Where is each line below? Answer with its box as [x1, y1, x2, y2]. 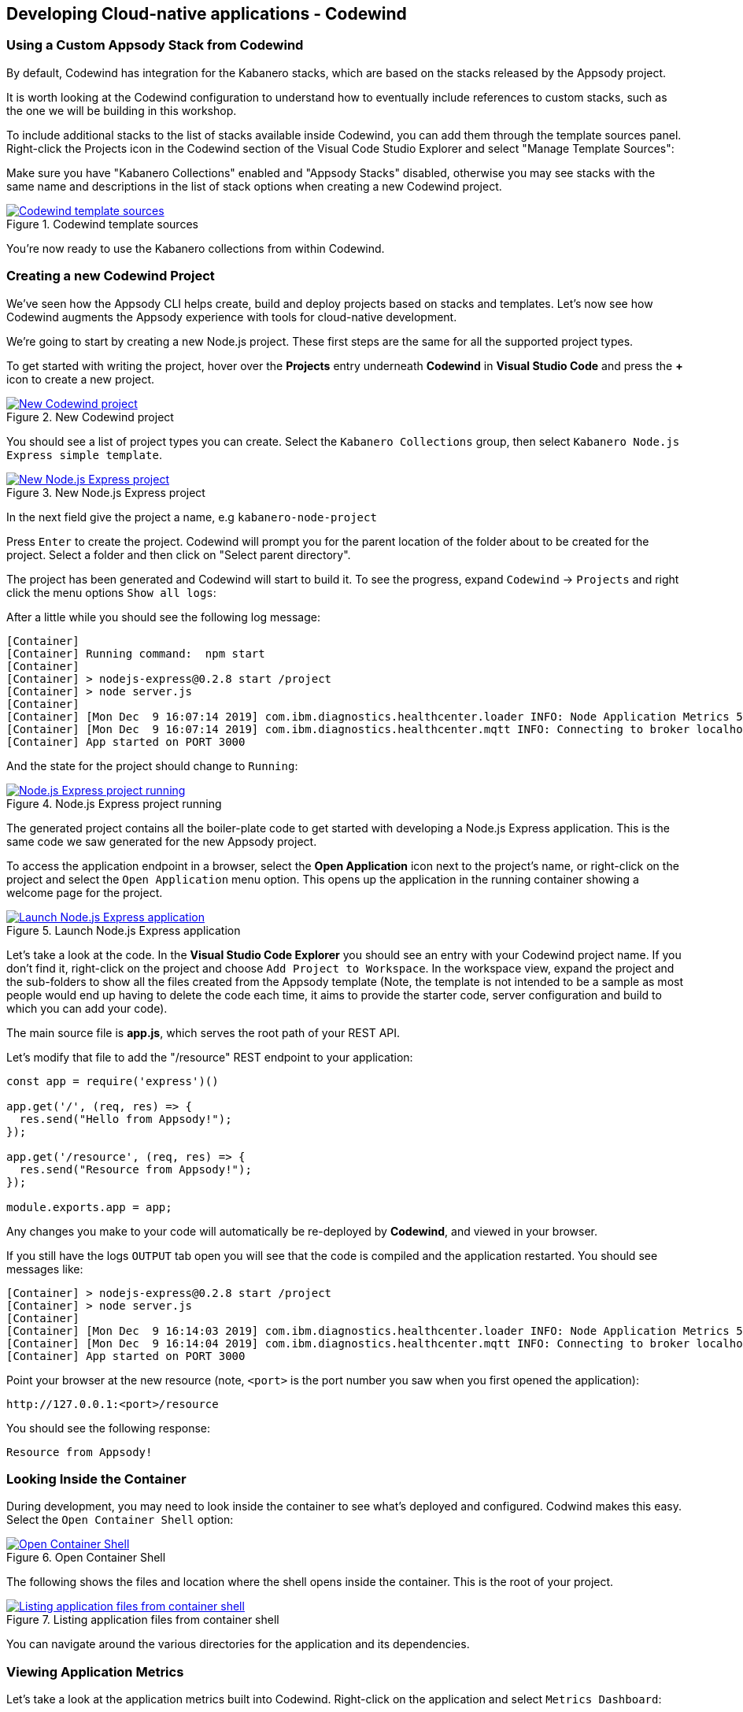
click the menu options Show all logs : [6, 585, 216, 599]
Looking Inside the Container [6, 1470, 187, 1487]
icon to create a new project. [6, 372, 155, 386]
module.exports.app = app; [6, 1200, 172, 1214]
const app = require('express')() [6, 1074, 219, 1088]
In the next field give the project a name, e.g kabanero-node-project [6, 510, 377, 524]
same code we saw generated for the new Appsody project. [6, 834, 317, 848]
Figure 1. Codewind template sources [6, 217, 198, 231]
